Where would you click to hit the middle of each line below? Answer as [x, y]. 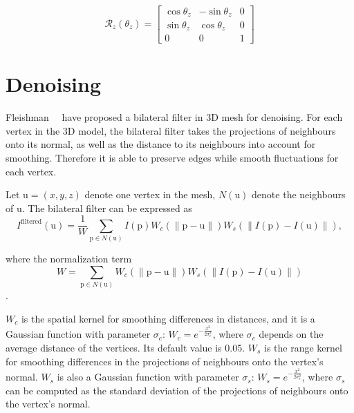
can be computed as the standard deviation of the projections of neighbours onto [177, 390]
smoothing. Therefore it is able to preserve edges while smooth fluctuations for [172, 157]
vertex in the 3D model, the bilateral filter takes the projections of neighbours [171, 130]
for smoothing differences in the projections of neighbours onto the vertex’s [165, 361]
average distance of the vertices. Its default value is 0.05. [125, 347]
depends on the [291, 334]
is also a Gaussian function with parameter [148, 377]
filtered [31, 222]
